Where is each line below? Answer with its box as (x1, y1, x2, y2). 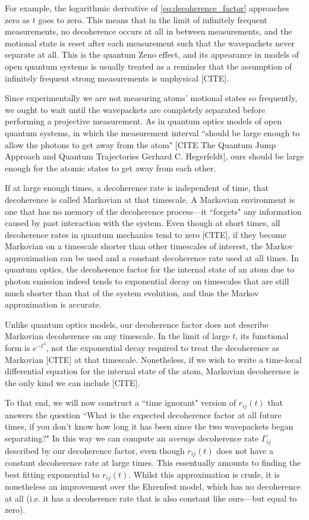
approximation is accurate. (5, 298, 102, 311)
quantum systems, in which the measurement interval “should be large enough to (5, 126, 300, 139)
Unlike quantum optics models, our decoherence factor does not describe (5, 318, 269, 330)
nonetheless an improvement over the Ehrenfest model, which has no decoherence (5, 480, 301, 492)
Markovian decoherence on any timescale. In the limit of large (5, 330, 230, 342)
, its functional (235, 330, 289, 342)
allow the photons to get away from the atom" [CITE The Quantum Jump (5, 138, 276, 151)
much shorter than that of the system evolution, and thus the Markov (5, 286, 259, 299)
